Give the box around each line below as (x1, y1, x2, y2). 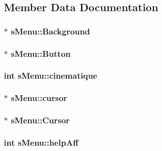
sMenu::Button (11, 47, 71, 59)
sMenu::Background (11, 25, 90, 37)
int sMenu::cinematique (4, 69, 97, 82)
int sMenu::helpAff (4, 136, 79, 148)
